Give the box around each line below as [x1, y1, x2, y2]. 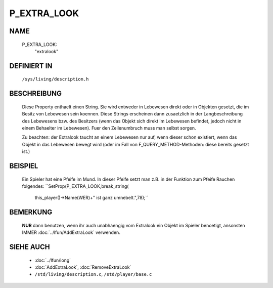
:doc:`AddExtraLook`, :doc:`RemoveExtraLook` [34, 264, 131, 270]
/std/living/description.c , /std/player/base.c [34, 271, 152, 277]
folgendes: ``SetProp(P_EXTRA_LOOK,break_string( [22, 183, 129, 189]
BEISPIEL [9, 161, 38, 170]
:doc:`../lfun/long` [34, 257, 71, 263]
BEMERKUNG [9, 208, 53, 217]
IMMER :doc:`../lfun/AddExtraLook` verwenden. [22, 229, 121, 235]
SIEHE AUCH [9, 242, 50, 251]
